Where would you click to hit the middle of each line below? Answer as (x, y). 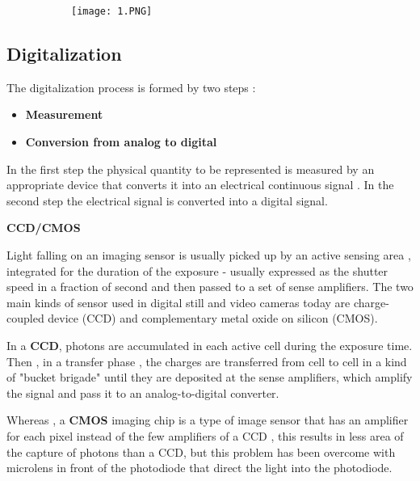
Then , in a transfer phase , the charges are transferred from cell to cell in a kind (207, 361)
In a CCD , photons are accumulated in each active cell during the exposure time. (210, 345)
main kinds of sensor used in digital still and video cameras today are (178, 302)
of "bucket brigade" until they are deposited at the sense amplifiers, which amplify (210, 377)
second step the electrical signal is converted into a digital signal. (167, 200)
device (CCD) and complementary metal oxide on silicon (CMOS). (213, 318)
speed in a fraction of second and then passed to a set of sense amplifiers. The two (210, 287)
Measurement (64, 114)
